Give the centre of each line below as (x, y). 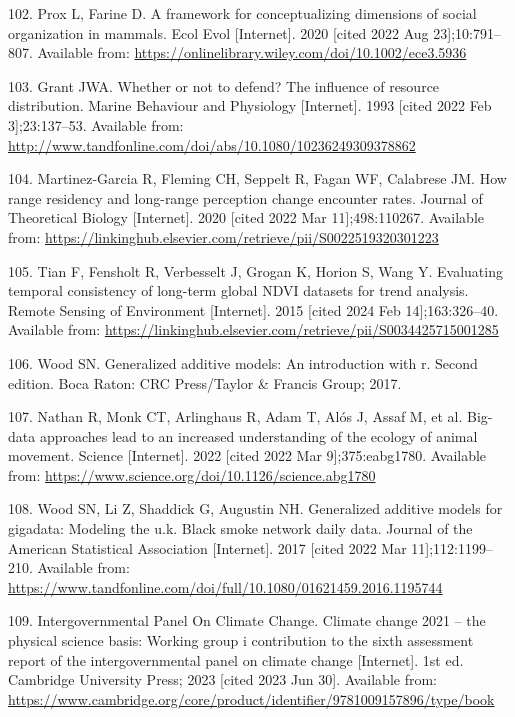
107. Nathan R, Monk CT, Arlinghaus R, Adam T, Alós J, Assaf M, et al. (235, 416)
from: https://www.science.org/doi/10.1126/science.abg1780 (192, 474)
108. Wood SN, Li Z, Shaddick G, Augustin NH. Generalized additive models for (255, 508)
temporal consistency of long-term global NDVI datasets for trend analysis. (238, 290)
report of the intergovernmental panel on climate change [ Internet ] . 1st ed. (236, 659)
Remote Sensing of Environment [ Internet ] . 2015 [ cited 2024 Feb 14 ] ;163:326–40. (253, 309)
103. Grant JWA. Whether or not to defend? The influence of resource (224, 85)
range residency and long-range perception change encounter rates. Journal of (245, 197)
